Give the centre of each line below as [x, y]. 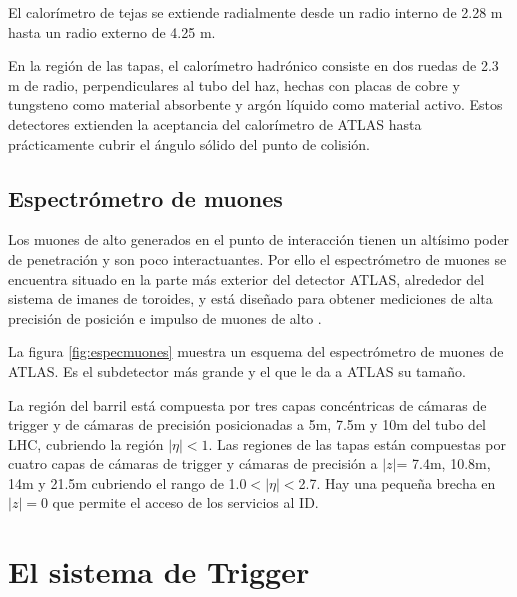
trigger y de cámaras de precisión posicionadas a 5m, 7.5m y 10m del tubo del [247, 424]
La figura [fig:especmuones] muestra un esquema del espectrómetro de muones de [256, 351]
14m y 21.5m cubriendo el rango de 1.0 [127, 482]
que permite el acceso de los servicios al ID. [185, 502]
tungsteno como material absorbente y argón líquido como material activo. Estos [255, 104]
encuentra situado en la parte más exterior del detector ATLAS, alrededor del [246, 278]
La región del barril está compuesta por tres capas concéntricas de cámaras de [247, 404]
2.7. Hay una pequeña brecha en [397, 482]
